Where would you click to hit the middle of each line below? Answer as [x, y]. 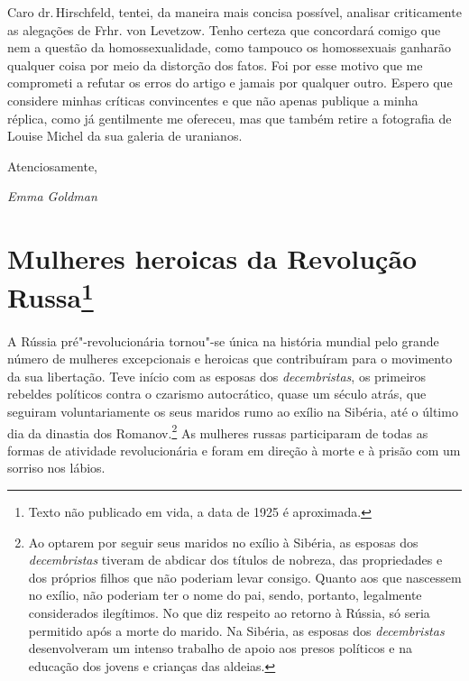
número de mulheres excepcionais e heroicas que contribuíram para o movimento [230, 359]
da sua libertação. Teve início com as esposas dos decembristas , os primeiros [217, 376]
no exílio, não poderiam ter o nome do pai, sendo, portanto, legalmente [225, 595]
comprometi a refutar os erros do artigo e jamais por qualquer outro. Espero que [230, 83]
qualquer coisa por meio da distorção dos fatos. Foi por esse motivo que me [215, 64]
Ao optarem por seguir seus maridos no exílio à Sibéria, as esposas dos [223, 542]
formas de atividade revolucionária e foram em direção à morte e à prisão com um [234, 450]
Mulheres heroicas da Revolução [212, 258]
